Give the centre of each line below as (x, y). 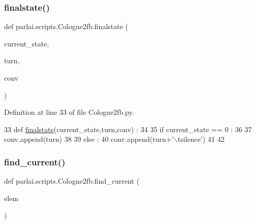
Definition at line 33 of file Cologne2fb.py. (69, 112)
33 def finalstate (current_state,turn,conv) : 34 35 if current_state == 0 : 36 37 (128, 129)
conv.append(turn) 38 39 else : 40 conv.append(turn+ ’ (89, 139)
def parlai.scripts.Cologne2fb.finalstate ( (66, 26)
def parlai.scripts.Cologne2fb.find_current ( (72, 181)
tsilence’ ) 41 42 (201, 139)
